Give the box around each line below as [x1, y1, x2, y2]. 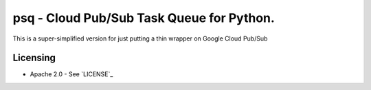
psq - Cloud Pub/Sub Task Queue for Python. [12, 10, 275, 25]
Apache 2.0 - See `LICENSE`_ [30, 70, 113, 78]
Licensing [12, 52, 56, 64]
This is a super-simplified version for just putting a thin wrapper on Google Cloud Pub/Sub [12, 34, 268, 43]
